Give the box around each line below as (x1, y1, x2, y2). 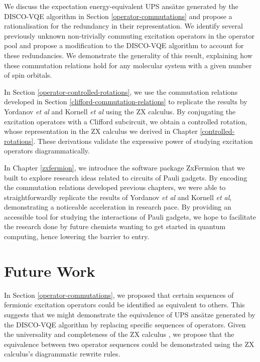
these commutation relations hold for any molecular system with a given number (4, 60, 252, 70)
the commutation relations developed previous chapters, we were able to (4, 182, 226, 193)
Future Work (4, 260, 95, 281)
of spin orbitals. (4, 70, 52, 80)
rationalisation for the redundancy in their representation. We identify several (4, 21, 243, 31)
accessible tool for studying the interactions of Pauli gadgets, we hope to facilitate (4, 211, 256, 222)
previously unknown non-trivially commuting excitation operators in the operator (4, 30, 255, 41)
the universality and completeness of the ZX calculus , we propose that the (4, 329, 234, 339)
